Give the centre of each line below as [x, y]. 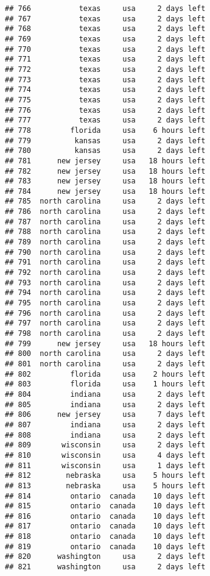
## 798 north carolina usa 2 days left [105, 333]
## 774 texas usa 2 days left [105, 90]
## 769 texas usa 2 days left [105, 39]
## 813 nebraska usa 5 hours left [105, 485]
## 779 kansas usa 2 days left [105, 140]
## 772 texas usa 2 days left [105, 69]
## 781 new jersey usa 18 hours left [105, 161]
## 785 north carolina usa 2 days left [105, 201]
